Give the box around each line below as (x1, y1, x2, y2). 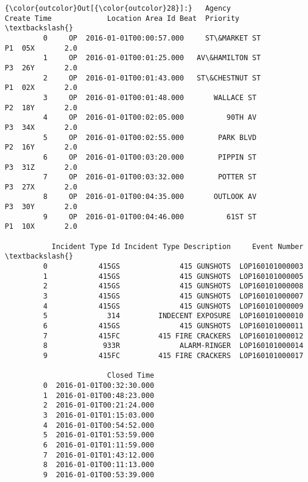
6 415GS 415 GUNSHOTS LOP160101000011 (43, 322, 304, 330)
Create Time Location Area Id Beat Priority (5, 14, 239, 23)
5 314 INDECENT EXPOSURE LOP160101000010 (43, 312, 304, 321)
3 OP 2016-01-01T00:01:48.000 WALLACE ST (43, 93, 257, 102)
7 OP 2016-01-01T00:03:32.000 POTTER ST (43, 173, 257, 182)
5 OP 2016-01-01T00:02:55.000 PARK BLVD (43, 133, 257, 142)
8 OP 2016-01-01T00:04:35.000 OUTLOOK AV (43, 192, 257, 201)
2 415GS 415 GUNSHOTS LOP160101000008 (43, 282, 304, 291)
